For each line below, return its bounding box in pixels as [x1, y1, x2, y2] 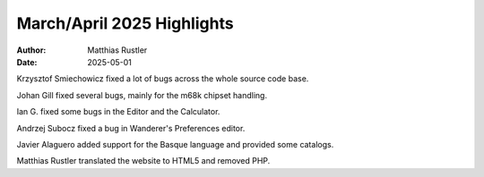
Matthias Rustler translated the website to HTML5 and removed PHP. [16, 156, 271, 166]
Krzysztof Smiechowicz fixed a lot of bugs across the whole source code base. [16, 73, 309, 84]
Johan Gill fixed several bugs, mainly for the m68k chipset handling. [16, 89, 268, 100]
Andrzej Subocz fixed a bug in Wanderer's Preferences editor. [16, 122, 246, 133]
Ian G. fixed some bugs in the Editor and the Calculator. [16, 106, 220, 117]
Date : [16, 56, 38, 67]
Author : [16, 45, 47, 55]
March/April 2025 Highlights [16, 13, 234, 33]
